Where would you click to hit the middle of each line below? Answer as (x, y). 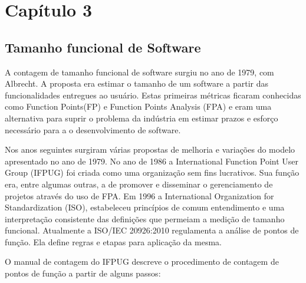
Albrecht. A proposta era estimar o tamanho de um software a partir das (137, 83)
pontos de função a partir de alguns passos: (83, 273)
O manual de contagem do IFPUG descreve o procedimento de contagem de (142, 261)
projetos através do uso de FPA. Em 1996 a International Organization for (139, 195)
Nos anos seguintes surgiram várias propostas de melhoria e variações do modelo (150, 149)
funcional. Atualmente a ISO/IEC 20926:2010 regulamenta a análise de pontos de (152, 230)
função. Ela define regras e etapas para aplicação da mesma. (113, 241)
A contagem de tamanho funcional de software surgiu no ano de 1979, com (139, 72)
